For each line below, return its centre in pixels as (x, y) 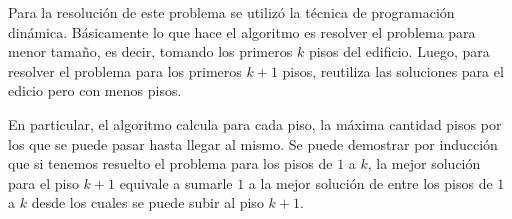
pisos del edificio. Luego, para (399, 51)
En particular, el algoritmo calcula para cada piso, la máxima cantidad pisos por (255, 123)
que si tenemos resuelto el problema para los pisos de (170, 163)
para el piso (43, 182)
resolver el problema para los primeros (125, 70)
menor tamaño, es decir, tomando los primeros (150, 51)
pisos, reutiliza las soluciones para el (393, 70)
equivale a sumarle (176, 182)
